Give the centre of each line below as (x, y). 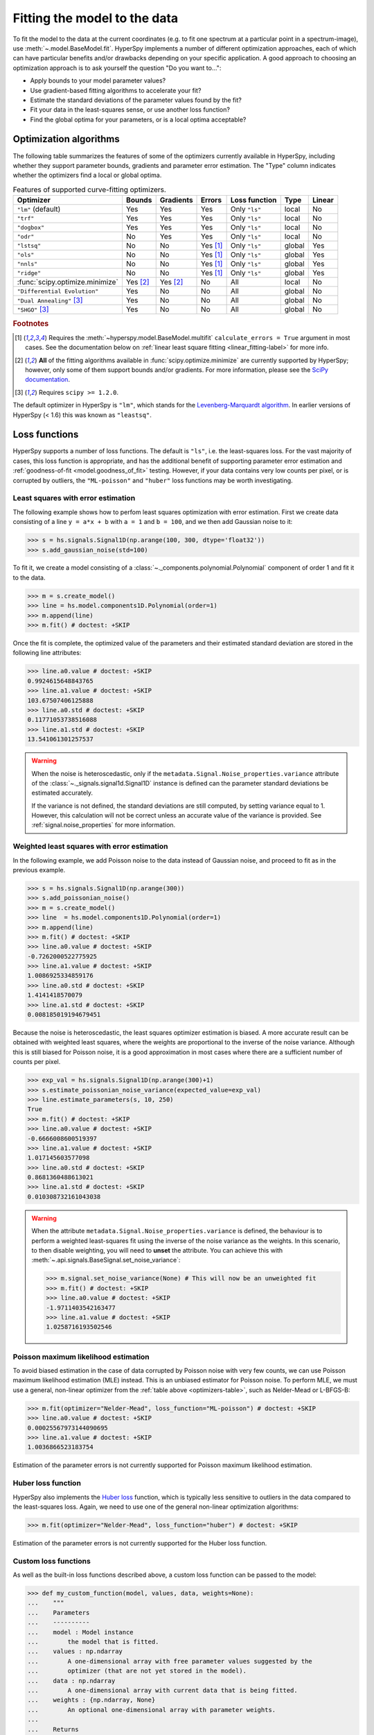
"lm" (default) (39, 210)
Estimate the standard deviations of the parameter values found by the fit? (136, 100)
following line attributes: (47, 653)
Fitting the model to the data (96, 18)
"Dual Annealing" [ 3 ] (50, 301)
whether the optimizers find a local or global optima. (87, 175)
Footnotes (31, 323)
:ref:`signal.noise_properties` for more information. (104, 825)
